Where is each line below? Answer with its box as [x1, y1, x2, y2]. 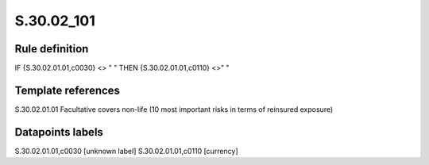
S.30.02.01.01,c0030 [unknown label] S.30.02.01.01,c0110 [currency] [14, 146, 238, 155]
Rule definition [14, 42, 89, 56]
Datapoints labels [14, 125, 103, 139]
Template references [14, 83, 121, 97]
